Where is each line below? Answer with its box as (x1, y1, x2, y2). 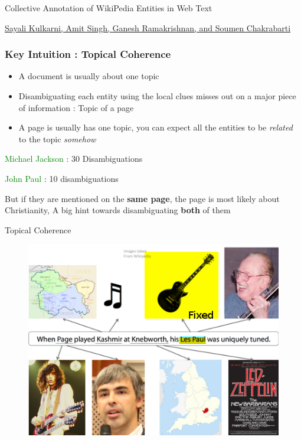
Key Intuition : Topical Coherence (5, 47, 171, 61)
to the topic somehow (18, 132, 96, 145)
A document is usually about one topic (18, 70, 159, 82)
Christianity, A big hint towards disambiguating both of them (5, 204, 231, 216)
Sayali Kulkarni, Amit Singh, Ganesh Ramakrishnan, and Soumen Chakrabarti (5, 21, 291, 34)
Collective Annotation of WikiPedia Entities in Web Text (5, 2, 212, 14)
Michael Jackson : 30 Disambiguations (5, 152, 143, 165)
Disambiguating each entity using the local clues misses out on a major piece (18, 90, 296, 102)
